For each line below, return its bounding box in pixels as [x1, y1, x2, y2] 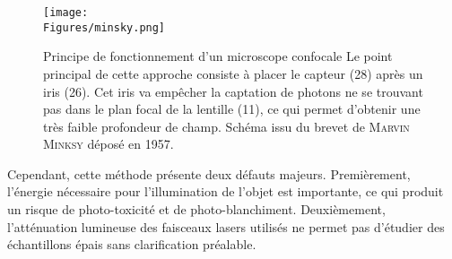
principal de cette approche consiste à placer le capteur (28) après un [43, 64, 423, 82]
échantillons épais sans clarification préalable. [7, 235, 256, 254]
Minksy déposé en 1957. [43, 134, 174, 153]
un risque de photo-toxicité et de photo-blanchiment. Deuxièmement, [7, 200, 386, 219]
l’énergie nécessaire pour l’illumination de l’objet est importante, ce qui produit [7, 182, 444, 201]
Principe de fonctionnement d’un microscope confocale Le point [43, 47, 393, 65]
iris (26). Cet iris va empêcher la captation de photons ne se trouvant [43, 82, 423, 100]
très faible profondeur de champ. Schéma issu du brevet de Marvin [43, 117, 410, 135]
